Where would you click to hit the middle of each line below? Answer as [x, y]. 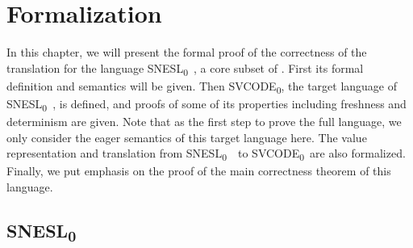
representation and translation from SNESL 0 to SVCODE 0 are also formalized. [206, 154]
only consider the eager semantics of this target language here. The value [187, 137]
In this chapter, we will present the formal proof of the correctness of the [187, 52]
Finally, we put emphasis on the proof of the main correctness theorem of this [199, 171]
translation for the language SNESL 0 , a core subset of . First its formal [185, 69]
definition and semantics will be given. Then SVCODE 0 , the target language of [202, 86]
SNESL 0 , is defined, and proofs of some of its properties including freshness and [206, 104]
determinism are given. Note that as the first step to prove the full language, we [204, 122]
